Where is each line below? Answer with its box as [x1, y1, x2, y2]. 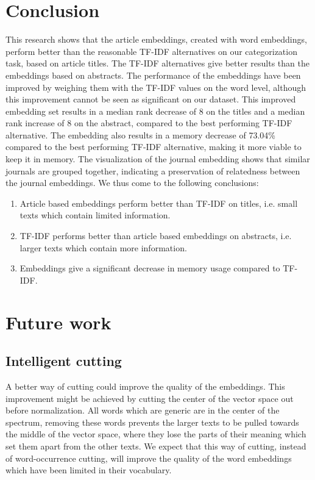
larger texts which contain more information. [19, 241, 187, 254]
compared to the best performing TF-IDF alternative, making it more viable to [5, 140, 302, 153]
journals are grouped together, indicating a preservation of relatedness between [5, 164, 300, 177]
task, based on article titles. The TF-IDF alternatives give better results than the [5, 57, 310, 70]
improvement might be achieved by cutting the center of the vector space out [5, 392, 294, 404]
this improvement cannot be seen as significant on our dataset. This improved [5, 93, 296, 106]
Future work [5, 309, 111, 334]
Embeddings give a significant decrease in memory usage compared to [19, 262, 280, 274]
